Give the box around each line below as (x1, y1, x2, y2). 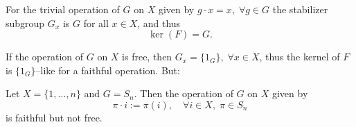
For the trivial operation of (6, 2, 120, 16)
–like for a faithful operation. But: (35, 62, 180, 77)
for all (83, 15, 109, 30)
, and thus (137, 15, 181, 30)
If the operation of (6, 49, 84, 64)
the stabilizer (272, 2, 328, 16)
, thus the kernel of (259, 49, 340, 64)
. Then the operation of (134, 86, 233, 101)
